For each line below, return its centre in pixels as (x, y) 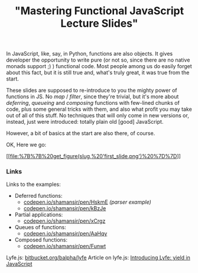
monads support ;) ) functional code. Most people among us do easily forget (99, 66)
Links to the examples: (33, 184)
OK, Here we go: (26, 145)
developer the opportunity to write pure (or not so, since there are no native (98, 60)
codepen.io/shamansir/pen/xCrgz (64, 221)
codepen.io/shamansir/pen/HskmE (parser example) (87, 202)
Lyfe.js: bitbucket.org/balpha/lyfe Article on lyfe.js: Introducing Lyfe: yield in (98, 258)
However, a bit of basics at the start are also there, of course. (81, 133)
